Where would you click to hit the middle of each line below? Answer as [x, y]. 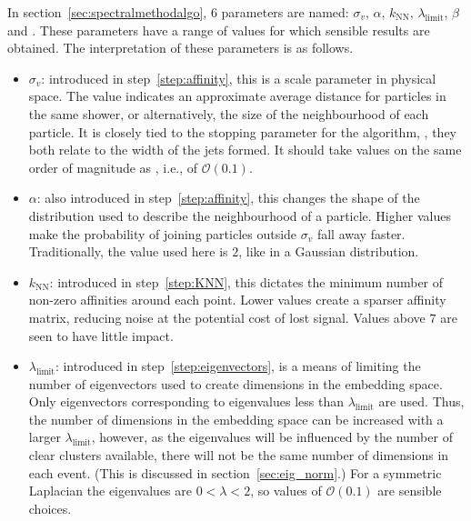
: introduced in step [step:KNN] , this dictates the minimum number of [246, 281]
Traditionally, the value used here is [128, 251]
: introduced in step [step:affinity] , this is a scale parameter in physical [239, 78]
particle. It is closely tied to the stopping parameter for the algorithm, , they [242, 131]
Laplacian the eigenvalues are [110, 491]
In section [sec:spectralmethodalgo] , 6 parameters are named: [178, 12]
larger [45, 437]
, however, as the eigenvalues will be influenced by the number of [272, 437]
